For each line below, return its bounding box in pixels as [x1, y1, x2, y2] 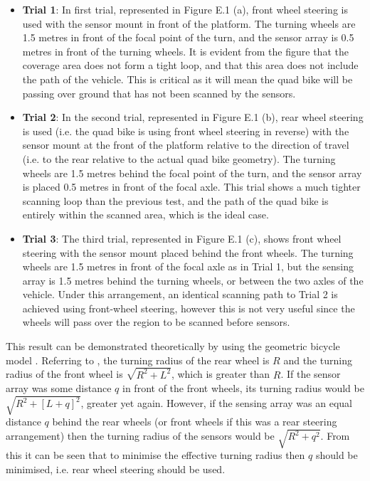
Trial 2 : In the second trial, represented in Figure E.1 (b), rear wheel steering [22, 110, 364, 125]
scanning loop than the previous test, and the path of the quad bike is [22, 193, 329, 208]
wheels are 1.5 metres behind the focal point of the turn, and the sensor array [22, 165, 362, 180]
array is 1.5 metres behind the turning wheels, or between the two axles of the [22, 273, 364, 287]
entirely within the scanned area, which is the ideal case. [22, 207, 269, 222]
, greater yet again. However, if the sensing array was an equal [80, 396, 352, 410]
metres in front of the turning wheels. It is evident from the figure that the [22, 43, 349, 58]
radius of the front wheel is [6, 366, 123, 381]
